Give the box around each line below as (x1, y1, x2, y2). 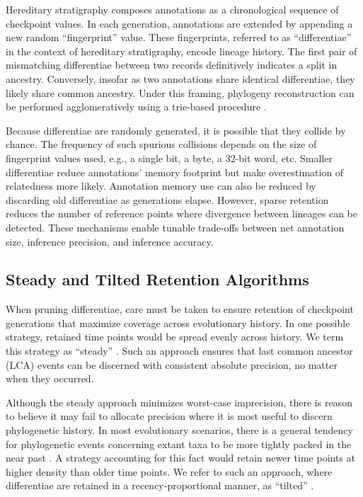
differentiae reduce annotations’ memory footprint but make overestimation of (6, 164, 344, 179)
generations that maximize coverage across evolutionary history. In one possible (6, 315, 350, 330)
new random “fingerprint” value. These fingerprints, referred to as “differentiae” (6, 30, 352, 45)
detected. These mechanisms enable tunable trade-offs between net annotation (6, 219, 345, 234)
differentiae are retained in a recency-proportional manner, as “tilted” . (6, 478, 314, 493)
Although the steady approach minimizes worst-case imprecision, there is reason (6, 394, 352, 409)
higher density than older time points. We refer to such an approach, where (6, 464, 333, 479)
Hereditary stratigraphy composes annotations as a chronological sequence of (6, 2, 339, 16)
